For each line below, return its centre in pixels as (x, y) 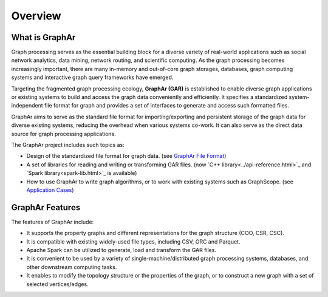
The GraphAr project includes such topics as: (68, 145)
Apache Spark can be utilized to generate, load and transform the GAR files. (121, 250)
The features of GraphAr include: (53, 222)
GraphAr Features (46, 207)
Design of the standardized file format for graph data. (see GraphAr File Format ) (126, 156)
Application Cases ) (50, 190)
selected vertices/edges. (57, 284)
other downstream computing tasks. (72, 267)
